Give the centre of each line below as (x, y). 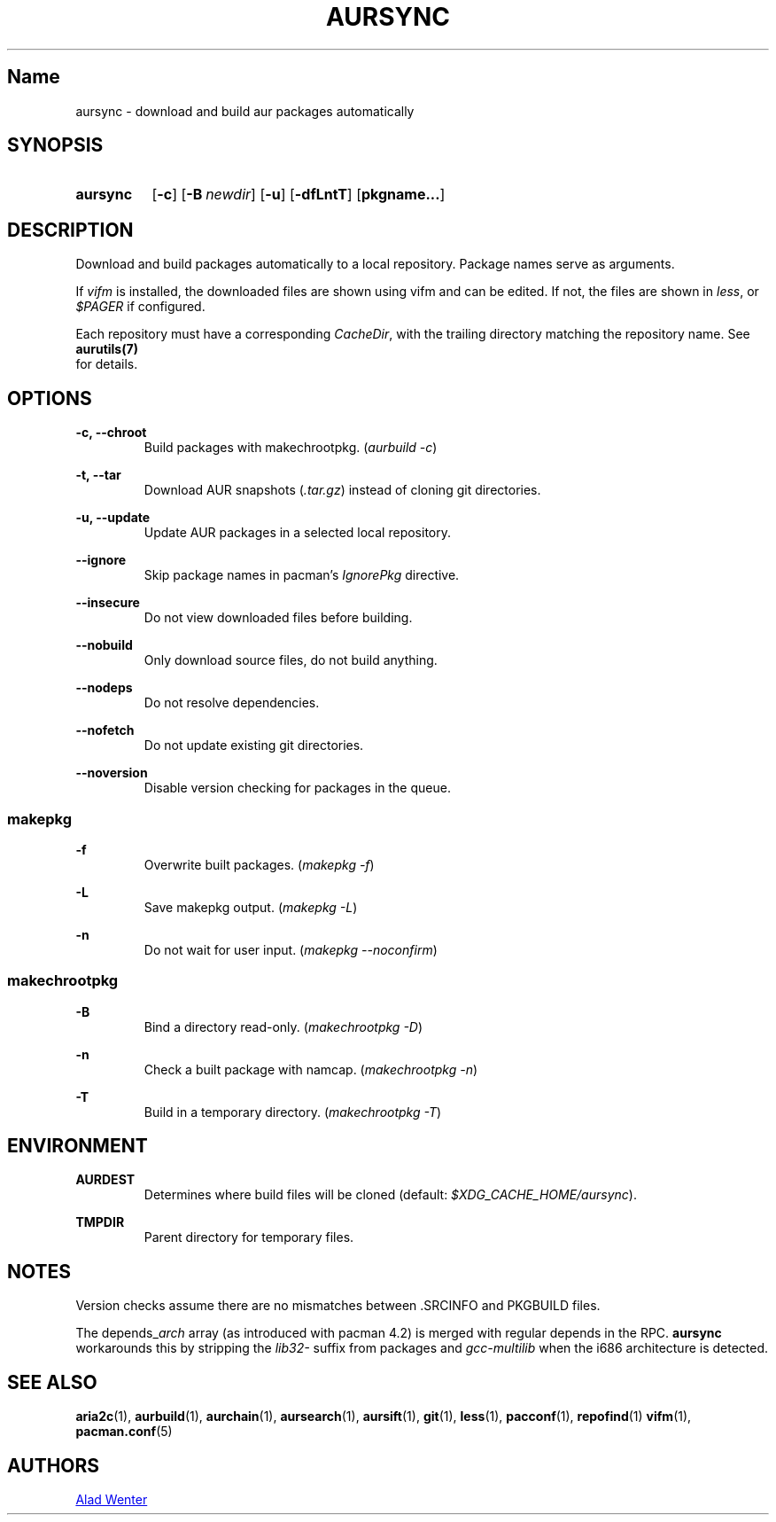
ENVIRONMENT (78, 1146)
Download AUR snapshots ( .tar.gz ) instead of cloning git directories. (342, 490)
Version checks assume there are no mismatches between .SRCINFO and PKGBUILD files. (338, 1306)
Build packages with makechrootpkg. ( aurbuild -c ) (291, 448)
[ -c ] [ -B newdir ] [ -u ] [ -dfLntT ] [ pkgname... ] (299, 195)
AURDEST (105, 1180)
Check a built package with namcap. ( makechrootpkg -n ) (311, 1069)
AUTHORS (54, 1465)
